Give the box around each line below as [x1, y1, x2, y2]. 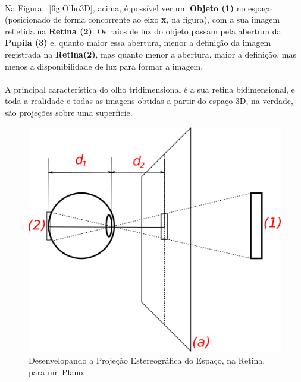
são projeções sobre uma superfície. [5, 106, 133, 118]
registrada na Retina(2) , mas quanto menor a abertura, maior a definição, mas [5, 48, 296, 60]
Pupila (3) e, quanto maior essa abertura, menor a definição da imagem [5, 36, 271, 49]
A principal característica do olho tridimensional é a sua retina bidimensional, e [5, 83, 295, 95]
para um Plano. [29, 365, 86, 378]
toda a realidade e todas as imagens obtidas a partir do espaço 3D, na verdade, [5, 94, 293, 107]
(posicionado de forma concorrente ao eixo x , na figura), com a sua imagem [5, 13, 280, 26]
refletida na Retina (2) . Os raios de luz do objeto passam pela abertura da [5, 24, 281, 37]
